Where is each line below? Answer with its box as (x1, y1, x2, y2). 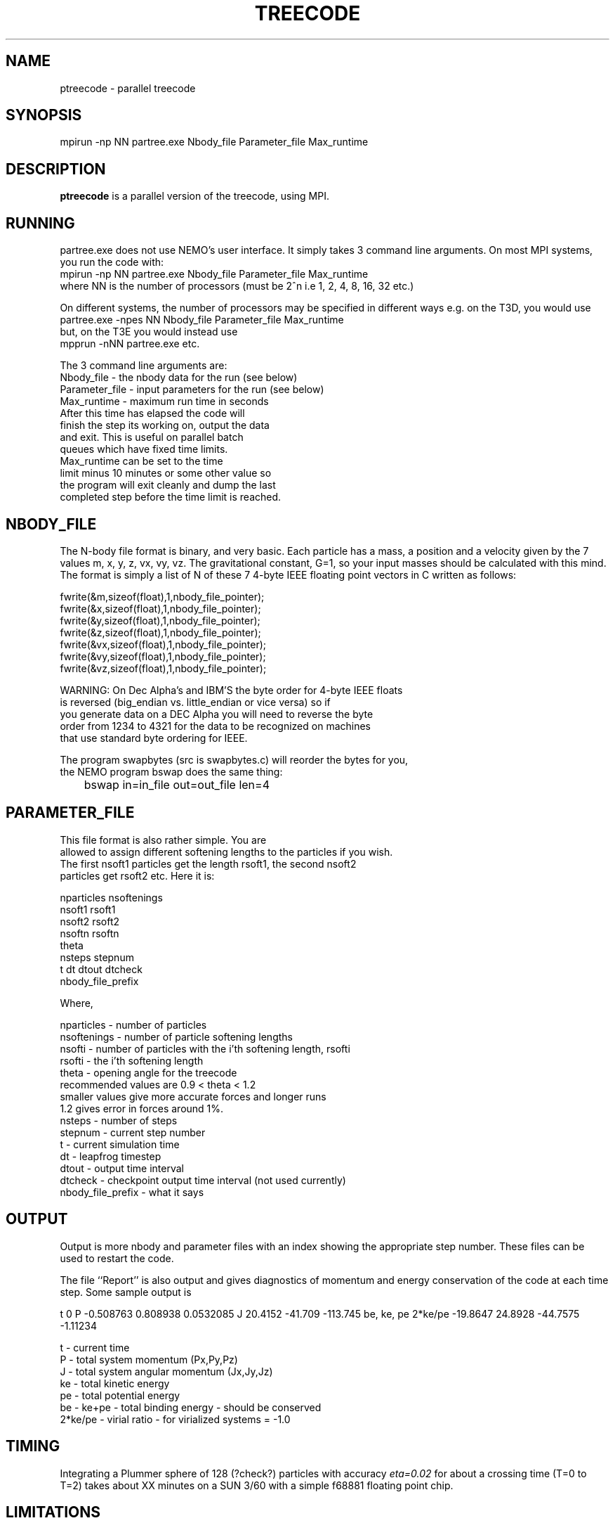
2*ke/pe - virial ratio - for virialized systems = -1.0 (60, 1413, 291, 1425)
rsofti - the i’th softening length (60, 1054, 204, 1067)
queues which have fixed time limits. (60, 443, 228, 456)
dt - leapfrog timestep (60, 1150, 161, 1162)
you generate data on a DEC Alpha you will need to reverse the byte (60, 707, 373, 720)
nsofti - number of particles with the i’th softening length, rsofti (60, 1042, 350, 1055)
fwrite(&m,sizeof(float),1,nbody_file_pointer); (60, 590, 265, 603)
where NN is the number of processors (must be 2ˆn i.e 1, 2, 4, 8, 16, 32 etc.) (60, 280, 414, 293)
